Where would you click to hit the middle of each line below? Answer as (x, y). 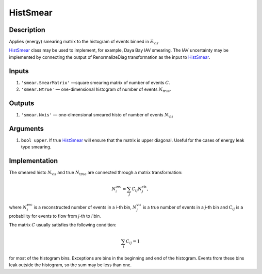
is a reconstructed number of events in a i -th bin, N (85, 207)
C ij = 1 (133, 242)
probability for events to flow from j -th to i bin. (55, 216)
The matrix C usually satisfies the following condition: (63, 225)
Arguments (26, 129)
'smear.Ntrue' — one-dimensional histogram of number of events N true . (96, 90)
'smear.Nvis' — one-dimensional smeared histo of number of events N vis (97, 115)
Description (27, 30)
